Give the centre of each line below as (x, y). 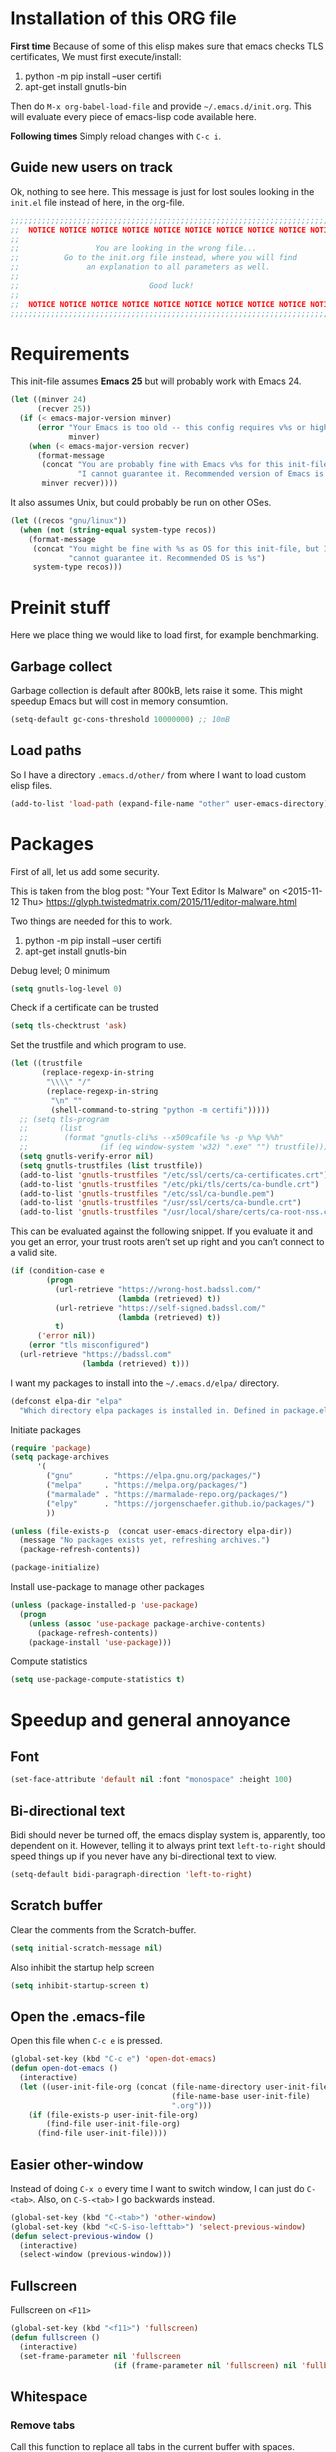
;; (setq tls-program (64, 1119)
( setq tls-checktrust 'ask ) (69, 1026)
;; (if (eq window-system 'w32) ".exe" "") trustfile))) (174, 1147)
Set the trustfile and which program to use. (98, 1045)
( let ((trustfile (46, 1063)
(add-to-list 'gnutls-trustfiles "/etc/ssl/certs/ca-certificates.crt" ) (174, 1175)
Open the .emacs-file (78, 2016)
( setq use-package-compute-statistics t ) (98, 1680)
